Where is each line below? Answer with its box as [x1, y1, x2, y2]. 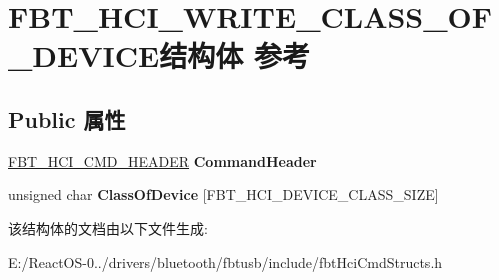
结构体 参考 [159, 35, 310, 76]
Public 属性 [8, 103, 126, 134]
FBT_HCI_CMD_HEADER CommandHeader [8, 150, 317, 171]
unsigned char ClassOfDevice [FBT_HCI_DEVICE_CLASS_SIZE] [8, 184, 439, 205]
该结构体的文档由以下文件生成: [8, 217, 208, 238]
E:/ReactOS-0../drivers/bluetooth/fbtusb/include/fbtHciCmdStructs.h [8, 251, 443, 272]
